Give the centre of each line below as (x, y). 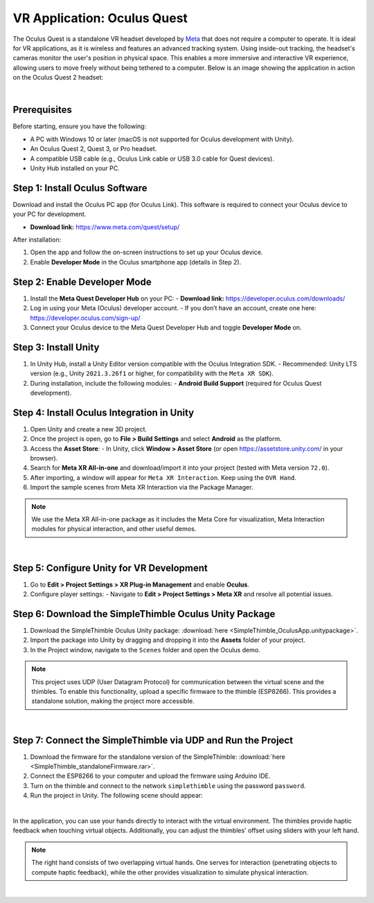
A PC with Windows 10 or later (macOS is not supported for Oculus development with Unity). (162, 139)
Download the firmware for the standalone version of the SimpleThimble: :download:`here (158, 757)
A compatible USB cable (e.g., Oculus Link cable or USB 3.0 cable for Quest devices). (152, 159)
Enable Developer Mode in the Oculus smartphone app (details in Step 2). (136, 262)
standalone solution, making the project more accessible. (113, 701)
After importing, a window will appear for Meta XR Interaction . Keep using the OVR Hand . (163, 477)
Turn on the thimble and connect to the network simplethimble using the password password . (168, 785)
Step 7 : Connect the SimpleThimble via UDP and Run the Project (153, 740)
